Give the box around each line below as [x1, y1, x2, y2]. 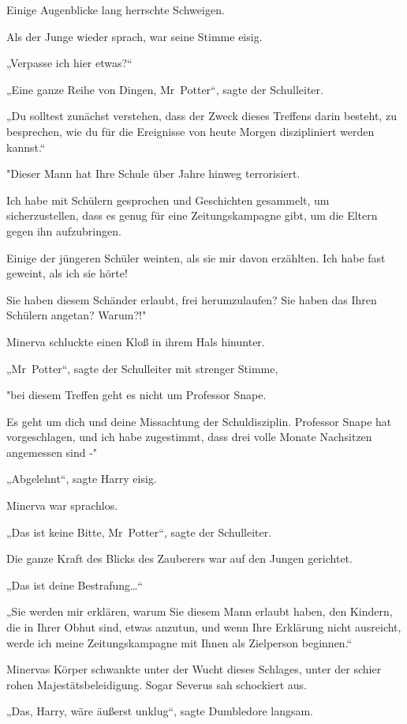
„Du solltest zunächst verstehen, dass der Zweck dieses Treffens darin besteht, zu [6, 107, 397, 124]
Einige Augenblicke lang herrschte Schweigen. [6, 2, 225, 17]
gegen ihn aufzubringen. [6, 222, 121, 239]
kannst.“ [6, 138, 46, 155]
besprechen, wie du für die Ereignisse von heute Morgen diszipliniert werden [6, 123, 375, 139]
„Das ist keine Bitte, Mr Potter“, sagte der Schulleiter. [6, 523, 272, 540]
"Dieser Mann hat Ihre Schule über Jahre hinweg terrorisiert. [6, 165, 301, 182]
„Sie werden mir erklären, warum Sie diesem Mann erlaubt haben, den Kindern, [6, 603, 393, 620]
